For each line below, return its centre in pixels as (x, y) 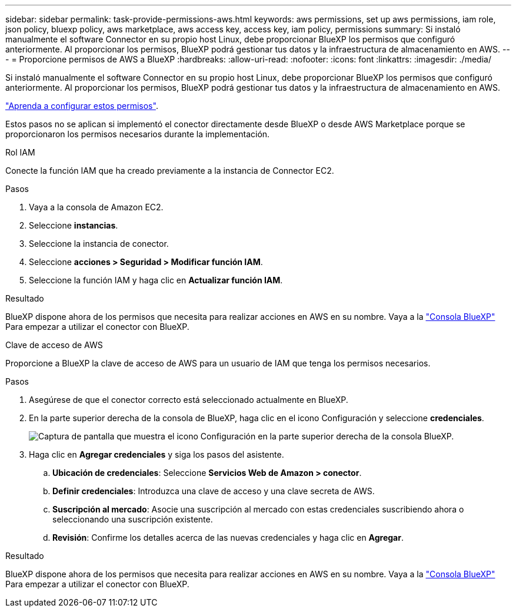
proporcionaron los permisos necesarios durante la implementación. (138, 134)
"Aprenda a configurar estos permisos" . (82, 106)
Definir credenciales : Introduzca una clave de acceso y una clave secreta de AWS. (214, 491)
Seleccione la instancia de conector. (99, 244)
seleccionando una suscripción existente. (133, 519)
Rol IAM (20, 152)
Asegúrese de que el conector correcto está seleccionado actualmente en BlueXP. (189, 400)
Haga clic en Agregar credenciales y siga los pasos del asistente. (157, 454)
